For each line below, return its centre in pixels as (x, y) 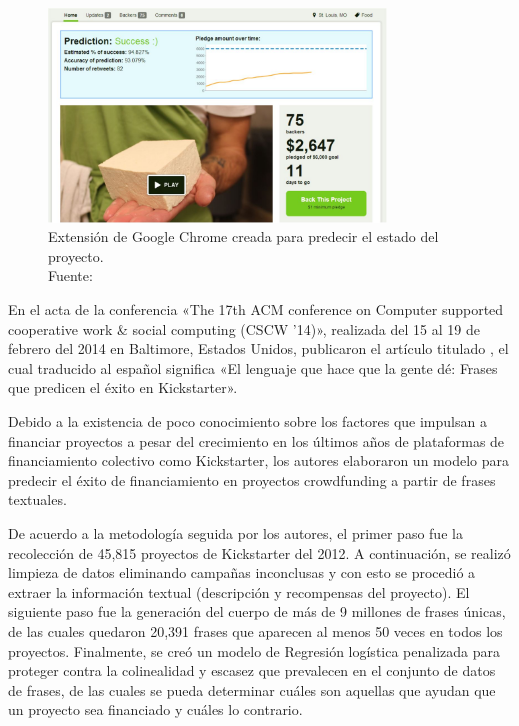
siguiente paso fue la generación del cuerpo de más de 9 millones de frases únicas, (257, 611)
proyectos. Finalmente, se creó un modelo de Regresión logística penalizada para (254, 650)
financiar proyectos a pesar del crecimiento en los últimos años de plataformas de (256, 440)
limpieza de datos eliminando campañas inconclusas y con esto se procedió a (242, 572)
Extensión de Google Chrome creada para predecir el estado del (243, 236)
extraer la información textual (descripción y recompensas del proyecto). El (239, 591)
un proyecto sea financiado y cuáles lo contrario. (155, 709)
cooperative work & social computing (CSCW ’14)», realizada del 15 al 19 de (244, 328)
